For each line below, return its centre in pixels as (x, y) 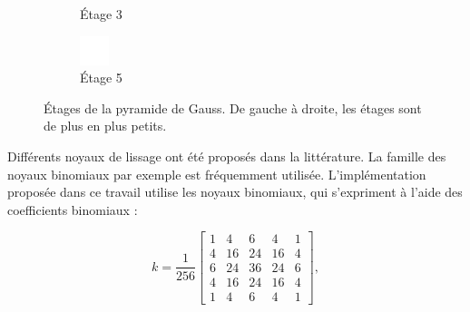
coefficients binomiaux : (73, 209)
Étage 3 (101, 14)
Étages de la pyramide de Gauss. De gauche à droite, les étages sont (233, 107)
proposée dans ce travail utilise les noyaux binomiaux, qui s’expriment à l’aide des (235, 192)
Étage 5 (101, 78)
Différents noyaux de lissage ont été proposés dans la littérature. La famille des (227, 156)
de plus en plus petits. (105, 126)
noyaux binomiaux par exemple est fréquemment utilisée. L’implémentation (217, 174)
